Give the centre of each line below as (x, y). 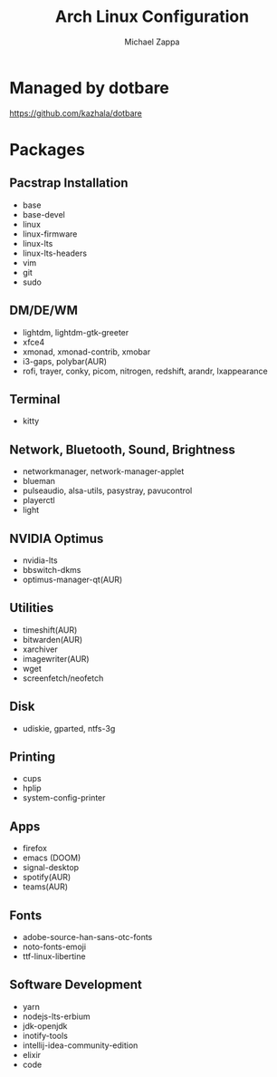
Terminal (35, 399)
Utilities (32, 608)
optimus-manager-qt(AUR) (72, 579)
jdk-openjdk (45, 1025)
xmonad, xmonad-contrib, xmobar (86, 352)
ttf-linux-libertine (54, 956)
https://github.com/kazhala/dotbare (76, 113)
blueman (39, 481)
